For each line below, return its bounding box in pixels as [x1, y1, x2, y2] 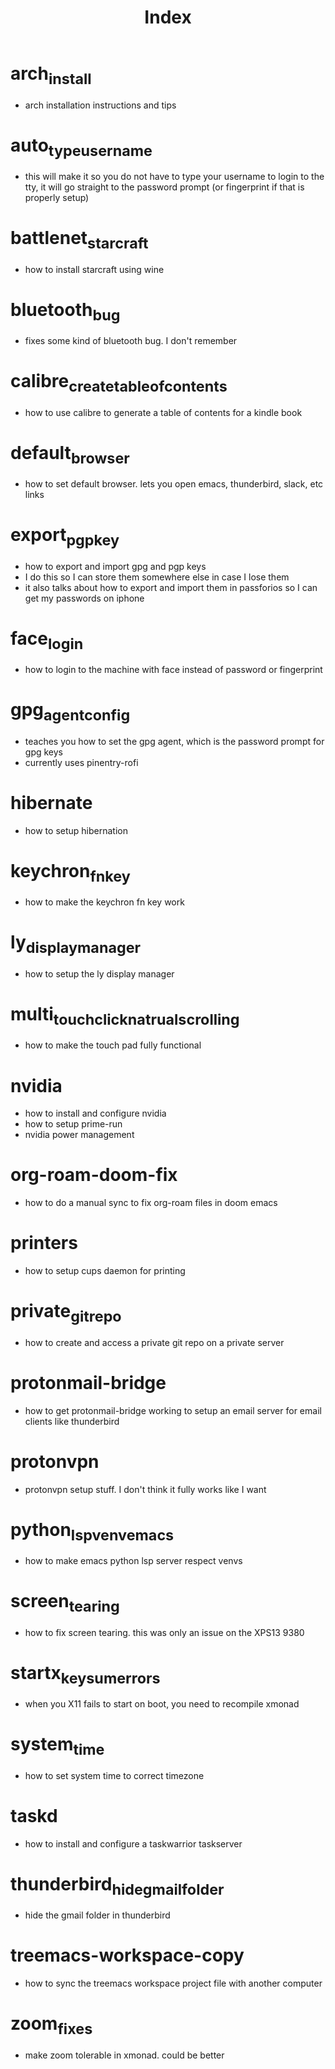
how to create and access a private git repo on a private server [24, 1336, 285, 1348]
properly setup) [24, 192, 90, 204]
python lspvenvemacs [10, 1518, 175, 1545]
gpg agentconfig [10, 699, 131, 725]
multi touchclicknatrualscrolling [10, 1002, 240, 1029]
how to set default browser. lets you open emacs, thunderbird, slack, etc [24, 478, 324, 490]
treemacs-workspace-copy [10, 1944, 245, 1967]
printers [10, 1232, 78, 1255]
